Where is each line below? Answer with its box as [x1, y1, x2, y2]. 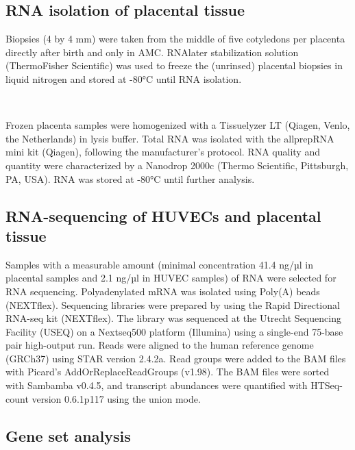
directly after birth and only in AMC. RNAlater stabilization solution [5, 45, 299, 59]
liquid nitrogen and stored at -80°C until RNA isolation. [5, 71, 242, 86]
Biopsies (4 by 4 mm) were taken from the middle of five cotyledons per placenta [5, 32, 345, 46]
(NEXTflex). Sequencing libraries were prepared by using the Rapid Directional [5, 297, 340, 312]
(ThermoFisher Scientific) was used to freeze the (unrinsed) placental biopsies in [5, 58, 343, 73]
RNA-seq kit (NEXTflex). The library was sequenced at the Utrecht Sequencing [5, 311, 341, 325]
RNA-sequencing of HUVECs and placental [5, 205, 321, 226]
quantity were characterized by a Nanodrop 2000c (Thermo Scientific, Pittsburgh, [5, 158, 349, 172]
